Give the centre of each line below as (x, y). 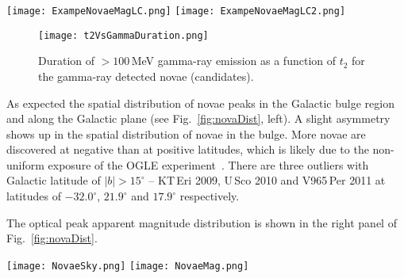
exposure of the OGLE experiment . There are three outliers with (208, 164)
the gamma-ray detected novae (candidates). (146, 76)
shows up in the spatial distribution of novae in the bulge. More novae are (186, 133)
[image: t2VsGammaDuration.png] (123, 35)
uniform (25, 164)
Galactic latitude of (54, 180)
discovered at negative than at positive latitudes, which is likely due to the (188, 149)
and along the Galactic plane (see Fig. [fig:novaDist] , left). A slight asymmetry (198, 118)
